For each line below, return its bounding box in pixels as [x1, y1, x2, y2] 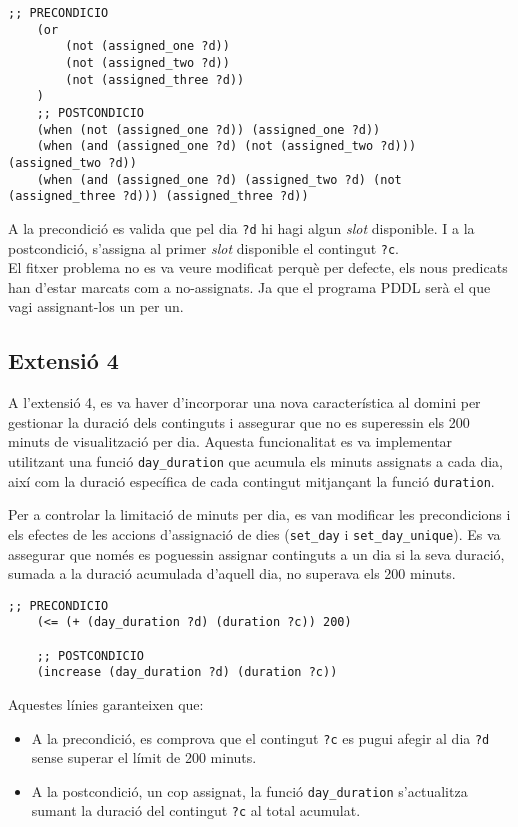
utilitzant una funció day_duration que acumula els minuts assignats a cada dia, [8, 450, 504, 471]
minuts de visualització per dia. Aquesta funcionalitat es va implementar [8, 431, 453, 452]
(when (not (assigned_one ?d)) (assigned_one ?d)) [36, 122, 381, 137]
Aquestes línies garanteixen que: [8, 693, 204, 714]
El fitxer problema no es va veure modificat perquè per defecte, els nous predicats [8, 257, 508, 278]
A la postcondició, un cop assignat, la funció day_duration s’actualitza [31, 780, 468, 801]
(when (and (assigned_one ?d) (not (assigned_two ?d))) [36, 139, 417, 154]
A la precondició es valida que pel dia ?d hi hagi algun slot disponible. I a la [8, 217, 475, 238]
